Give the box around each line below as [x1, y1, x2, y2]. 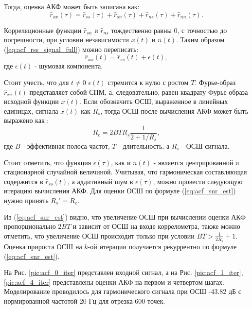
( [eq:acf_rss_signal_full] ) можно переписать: [4, 44, 139, 54]
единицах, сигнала [4, 105, 58, 116]
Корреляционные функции [4, 25, 82, 35]
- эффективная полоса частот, [22, 141, 110, 151]
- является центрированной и [153, 157, 239, 167]
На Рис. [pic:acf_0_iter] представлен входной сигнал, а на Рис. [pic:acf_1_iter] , [4, 267, 243, 277]
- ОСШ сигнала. [181, 141, 230, 151]
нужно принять [4, 195, 49, 205]
